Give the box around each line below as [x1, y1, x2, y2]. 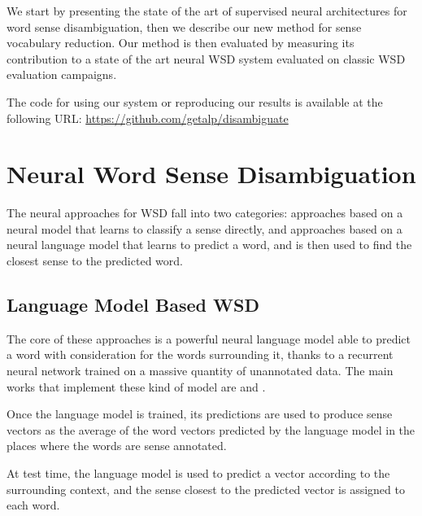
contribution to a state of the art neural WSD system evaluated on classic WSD [7, 50, 406, 67]
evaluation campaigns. [7, 66, 117, 83]
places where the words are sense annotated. [7, 437, 227, 454]
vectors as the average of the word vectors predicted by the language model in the [7, 421, 415, 438]
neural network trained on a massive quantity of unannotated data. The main [7, 362, 394, 379]
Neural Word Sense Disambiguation [7, 157, 416, 190]
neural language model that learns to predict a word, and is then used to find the [7, 236, 412, 253]
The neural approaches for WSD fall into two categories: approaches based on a [7, 204, 403, 221]
